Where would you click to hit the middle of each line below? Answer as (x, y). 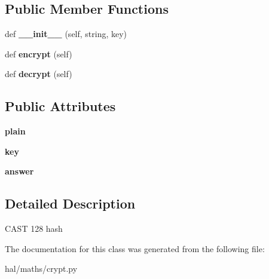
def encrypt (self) (39, 53)
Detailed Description (70, 203)
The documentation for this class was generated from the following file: (135, 248)
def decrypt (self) (39, 74)
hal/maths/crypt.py (41, 269)
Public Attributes (60, 106)
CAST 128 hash (34, 229)
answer (19, 171)
